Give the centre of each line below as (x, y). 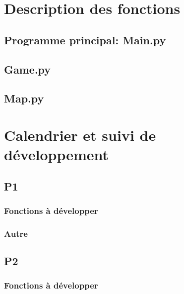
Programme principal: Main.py (85, 40)
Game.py (28, 69)
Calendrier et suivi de (80, 135)
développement (57, 154)
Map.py (24, 98)
